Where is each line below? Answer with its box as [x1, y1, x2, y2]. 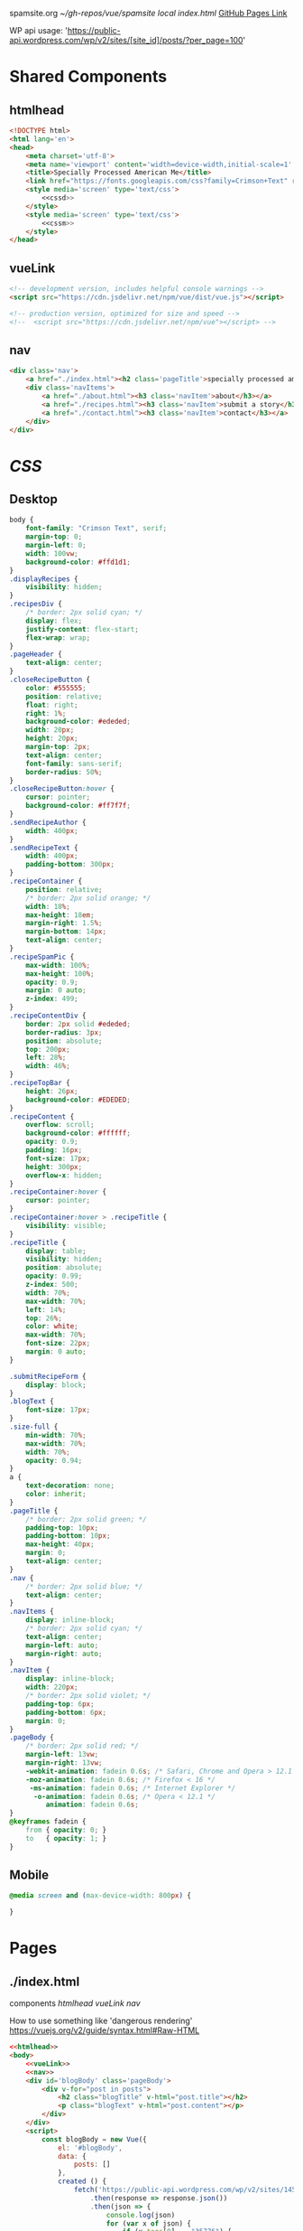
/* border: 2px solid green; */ [25, 1514, 147, 1523]
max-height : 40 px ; [25, 1540, 95, 1549]
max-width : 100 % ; [25, 961, 91, 970]
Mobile [9, 1868, 50, 1883]
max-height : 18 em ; [25, 910, 95, 920]
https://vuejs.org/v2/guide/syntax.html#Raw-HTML [9, 2025, 200, 2036]
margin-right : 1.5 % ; [25, 919, 103, 928]
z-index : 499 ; [25, 994, 78, 1004]
